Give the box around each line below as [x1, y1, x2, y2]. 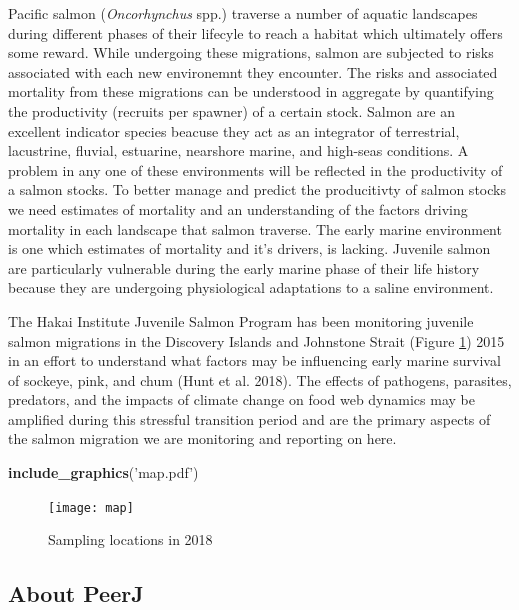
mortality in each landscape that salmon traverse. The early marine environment [8, 218, 502, 239]
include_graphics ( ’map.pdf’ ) [8, 462, 199, 483]
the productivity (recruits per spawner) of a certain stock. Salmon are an [8, 100, 455, 121]
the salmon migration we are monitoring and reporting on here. [8, 428, 397, 449]
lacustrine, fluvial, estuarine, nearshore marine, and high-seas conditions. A [8, 140, 469, 161]
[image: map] [48, 500, 134, 515]
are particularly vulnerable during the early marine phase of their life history [8, 257, 480, 278]
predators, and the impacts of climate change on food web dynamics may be [8, 389, 475, 410]
